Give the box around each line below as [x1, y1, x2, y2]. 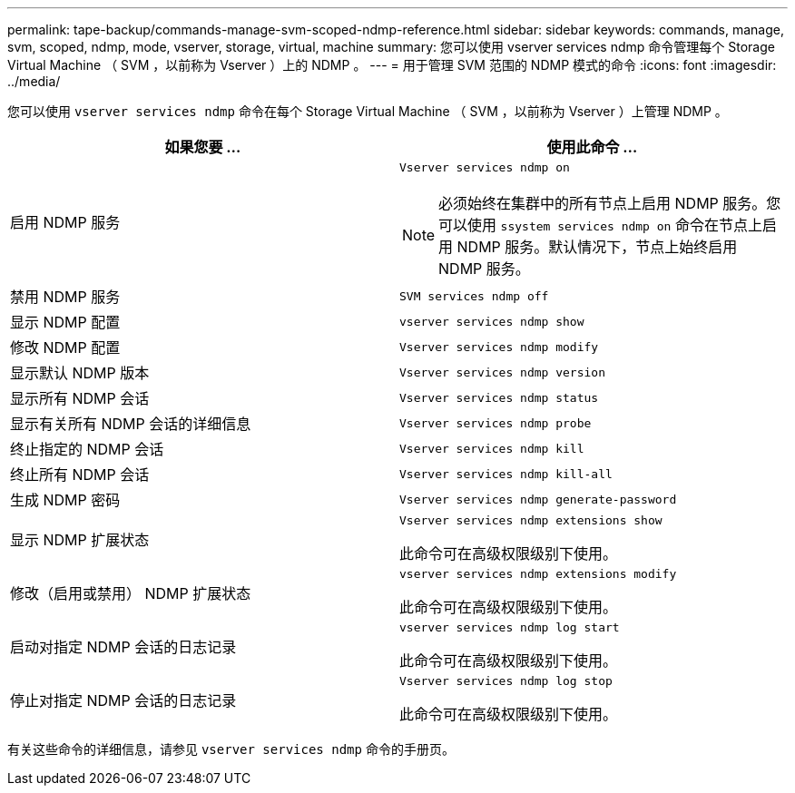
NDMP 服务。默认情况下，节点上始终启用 [456, 238, 738, 256]
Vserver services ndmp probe [399, 416, 592, 430]
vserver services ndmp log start [399, 621, 620, 634]
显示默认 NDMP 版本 [10, 364, 150, 382]
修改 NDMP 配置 [10, 338, 121, 357]
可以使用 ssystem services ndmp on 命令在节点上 [438, 216, 762, 234]
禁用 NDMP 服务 [10, 288, 121, 306]
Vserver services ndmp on [399, 161, 570, 174]
